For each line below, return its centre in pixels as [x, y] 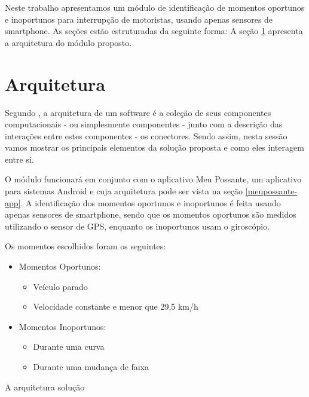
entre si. [19, 159]
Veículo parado [60, 286]
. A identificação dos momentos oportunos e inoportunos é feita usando [151, 202]
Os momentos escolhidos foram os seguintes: [85, 246]
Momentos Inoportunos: [62, 326]
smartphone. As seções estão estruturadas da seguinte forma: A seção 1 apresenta [154, 31]
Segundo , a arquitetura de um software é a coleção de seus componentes [138, 112]
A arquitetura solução [45, 387]
